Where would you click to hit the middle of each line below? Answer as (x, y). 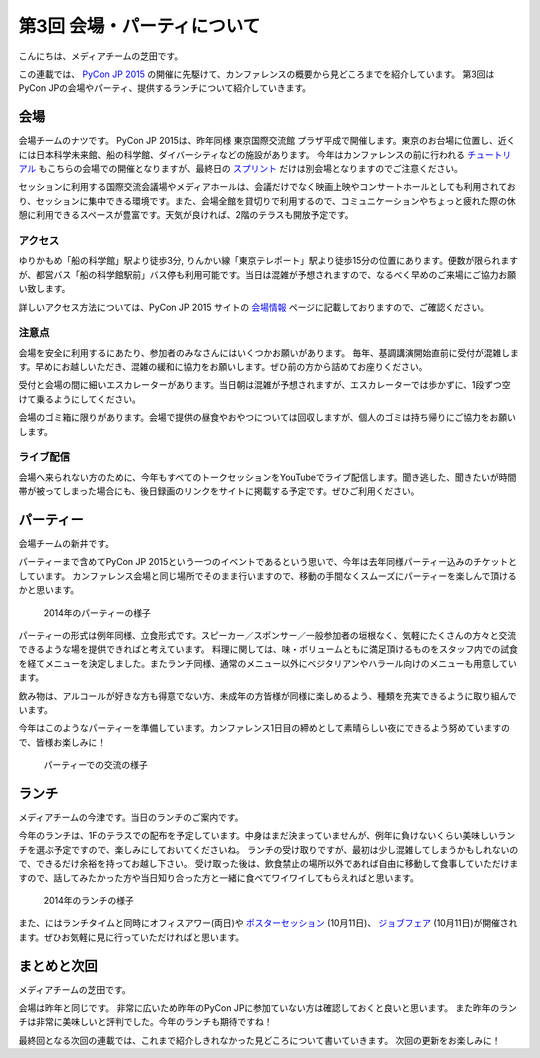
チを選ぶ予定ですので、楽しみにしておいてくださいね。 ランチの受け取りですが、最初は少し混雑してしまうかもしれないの (268, 849)
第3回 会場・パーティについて (139, 26)
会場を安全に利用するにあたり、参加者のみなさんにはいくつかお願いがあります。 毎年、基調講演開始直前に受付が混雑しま (268, 352)
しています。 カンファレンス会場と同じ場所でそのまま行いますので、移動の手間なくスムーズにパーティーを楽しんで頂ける (267, 576)
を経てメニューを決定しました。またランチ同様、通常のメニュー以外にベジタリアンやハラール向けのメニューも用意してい (267, 663)
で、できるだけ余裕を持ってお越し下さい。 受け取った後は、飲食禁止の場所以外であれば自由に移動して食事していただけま (268, 864)
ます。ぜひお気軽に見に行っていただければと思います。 (131, 937)
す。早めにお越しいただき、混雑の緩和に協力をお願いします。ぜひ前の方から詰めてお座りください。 (223, 367)
